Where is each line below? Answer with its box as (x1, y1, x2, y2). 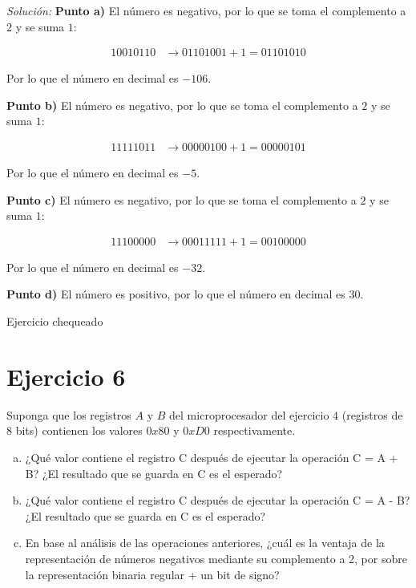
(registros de (341, 406, 403, 423)
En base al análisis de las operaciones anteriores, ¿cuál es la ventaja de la (25, 534, 385, 551)
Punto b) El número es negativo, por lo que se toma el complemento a (6, 96, 358, 113)
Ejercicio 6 (6, 359, 126, 392)
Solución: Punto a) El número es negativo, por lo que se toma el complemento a (6, 2, 406, 18)
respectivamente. (213, 422, 296, 439)
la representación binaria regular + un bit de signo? (25, 566, 280, 582)
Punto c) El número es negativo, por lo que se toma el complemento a (6, 191, 357, 208)
